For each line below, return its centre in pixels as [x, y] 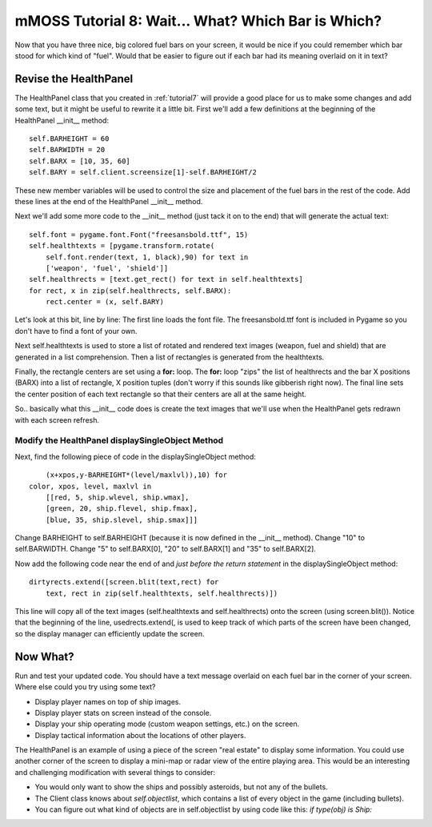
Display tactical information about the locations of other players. [140, 735]
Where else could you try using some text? [85, 687]
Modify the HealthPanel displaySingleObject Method [119, 440]
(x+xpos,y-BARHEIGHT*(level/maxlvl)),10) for [136, 475]
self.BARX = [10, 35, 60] [80, 161]
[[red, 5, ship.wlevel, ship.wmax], [117, 497]
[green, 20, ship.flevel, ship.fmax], [122, 509]
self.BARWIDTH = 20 [67, 150]
